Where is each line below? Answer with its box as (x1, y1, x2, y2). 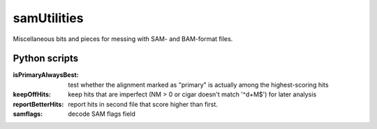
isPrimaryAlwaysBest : (13, 71, 80, 79)
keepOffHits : (13, 90, 52, 98)
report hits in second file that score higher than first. (68, 100, 218, 108)
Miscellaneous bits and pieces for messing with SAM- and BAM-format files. (13, 35, 233, 43)
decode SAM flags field (68, 110, 136, 118)
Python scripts (13, 53, 79, 64)
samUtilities (13, 10, 84, 26)
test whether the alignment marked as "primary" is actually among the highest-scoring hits (68, 80, 329, 89)
